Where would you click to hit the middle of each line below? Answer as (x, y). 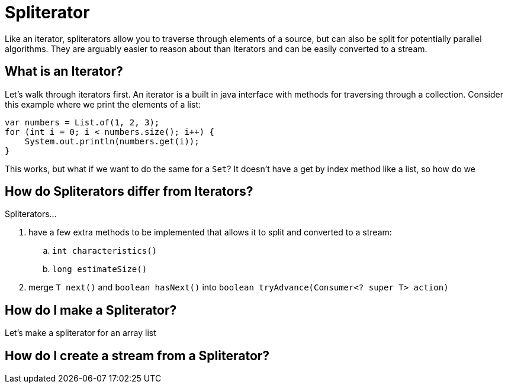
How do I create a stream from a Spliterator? (137, 355)
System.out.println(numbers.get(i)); (112, 141)
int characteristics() (105, 251)
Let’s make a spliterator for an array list (81, 333)
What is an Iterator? (64, 72)
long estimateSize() (100, 269)
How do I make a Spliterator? (91, 310)
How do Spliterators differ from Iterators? (129, 192)
